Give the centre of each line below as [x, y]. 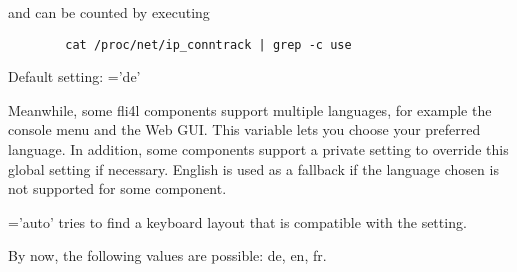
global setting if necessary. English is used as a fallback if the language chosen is [253, 168]
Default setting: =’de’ [74, 76]
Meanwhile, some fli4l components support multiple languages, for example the [250, 109]
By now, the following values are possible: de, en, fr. [167, 255]
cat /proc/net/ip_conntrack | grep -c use [208, 44]
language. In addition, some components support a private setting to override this [258, 149]
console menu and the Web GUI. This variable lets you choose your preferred [244, 129]
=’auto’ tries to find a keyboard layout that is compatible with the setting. [237, 221]
